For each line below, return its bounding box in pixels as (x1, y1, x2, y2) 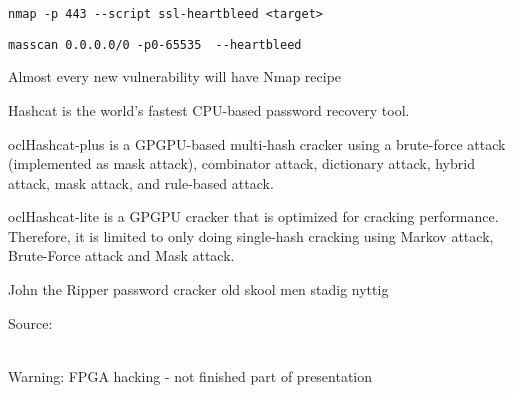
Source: (8, 312, 53, 333)
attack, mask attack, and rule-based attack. (8, 172, 274, 193)
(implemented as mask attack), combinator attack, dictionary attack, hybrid (8, 153, 475, 174)
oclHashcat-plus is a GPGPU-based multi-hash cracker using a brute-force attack (8, 133, 506, 154)
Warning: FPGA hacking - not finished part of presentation (8, 365, 373, 386)
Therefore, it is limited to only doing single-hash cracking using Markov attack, (8, 225, 494, 246)
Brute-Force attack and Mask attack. (8, 245, 235, 266)
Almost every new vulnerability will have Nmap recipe (8, 66, 342, 87)
